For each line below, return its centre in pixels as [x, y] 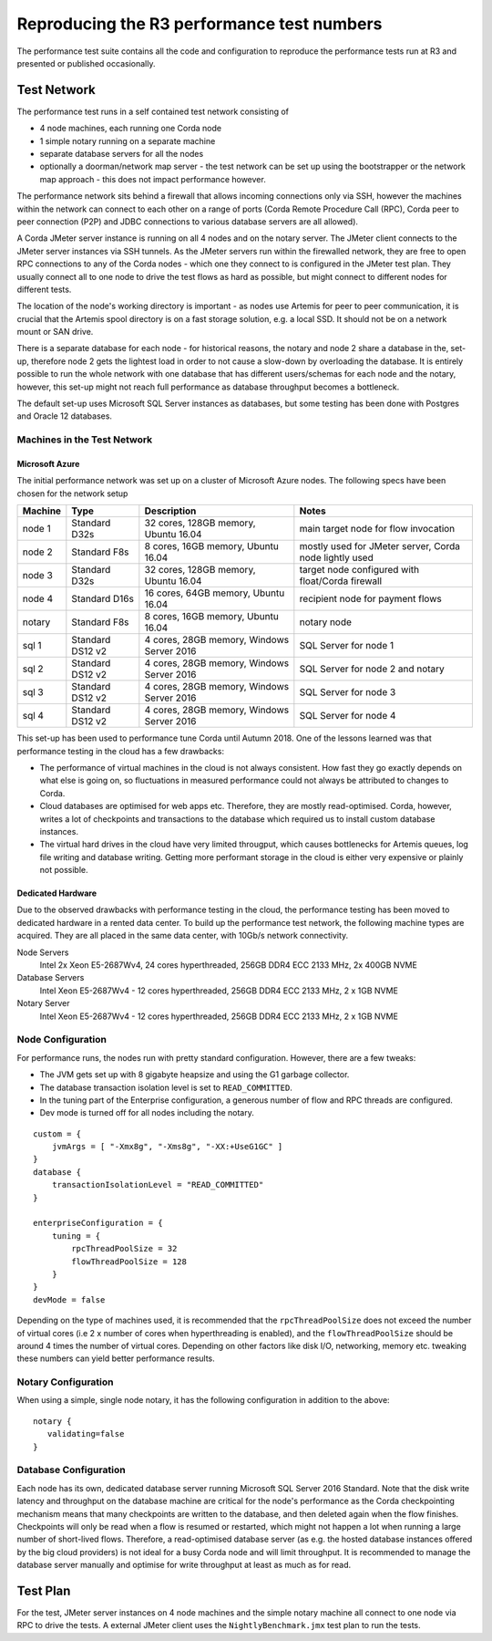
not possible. [64, 870]
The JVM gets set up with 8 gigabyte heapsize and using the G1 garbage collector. [195, 1075]
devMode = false [69, 1299]
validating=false [86, 1434]
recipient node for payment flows [370, 599]
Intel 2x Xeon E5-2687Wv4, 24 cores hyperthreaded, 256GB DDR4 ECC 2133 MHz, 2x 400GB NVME [229, 965]
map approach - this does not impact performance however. [153, 179]
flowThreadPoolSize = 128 [129, 1262]
